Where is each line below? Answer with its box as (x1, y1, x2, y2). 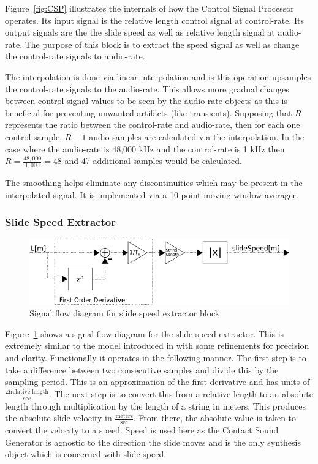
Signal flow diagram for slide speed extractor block (29, 307, 220, 320)
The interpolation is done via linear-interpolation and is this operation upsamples (5, 70, 311, 83)
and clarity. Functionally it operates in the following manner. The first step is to (5, 351, 306, 364)
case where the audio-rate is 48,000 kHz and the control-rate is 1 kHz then (5, 142, 285, 155)
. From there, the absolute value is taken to (133, 411, 297, 424)
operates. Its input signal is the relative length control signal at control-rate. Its (5, 13, 304, 26)
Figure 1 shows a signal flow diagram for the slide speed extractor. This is (5, 327, 284, 340)
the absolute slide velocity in (5, 411, 112, 424)
